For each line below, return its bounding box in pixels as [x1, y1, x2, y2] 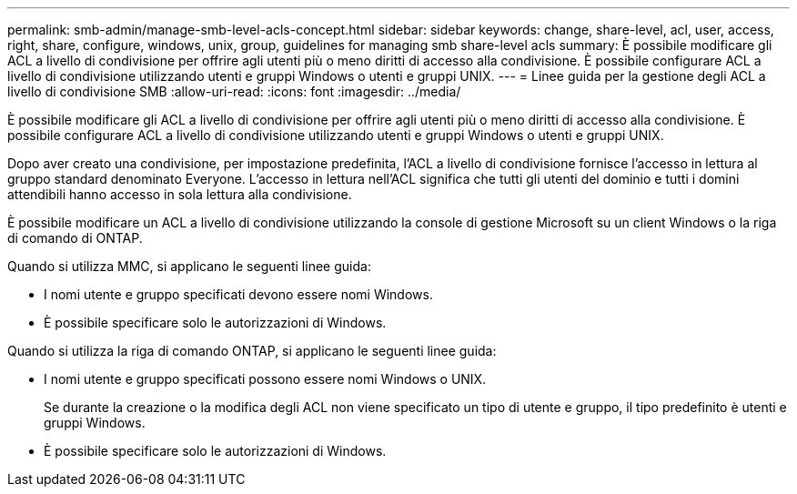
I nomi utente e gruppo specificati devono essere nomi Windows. [44, 287, 433, 302]
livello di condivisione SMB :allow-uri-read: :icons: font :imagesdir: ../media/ [7, 84, 461, 99]
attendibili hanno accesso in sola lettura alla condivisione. [7, 187, 352, 202]
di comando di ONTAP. [7, 230, 143, 246]
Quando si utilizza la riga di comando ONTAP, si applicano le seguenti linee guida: [7, 343, 497, 358]
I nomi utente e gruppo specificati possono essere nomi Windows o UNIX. [44, 371, 487, 387]
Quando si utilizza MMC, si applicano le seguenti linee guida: [7, 258, 371, 274]
